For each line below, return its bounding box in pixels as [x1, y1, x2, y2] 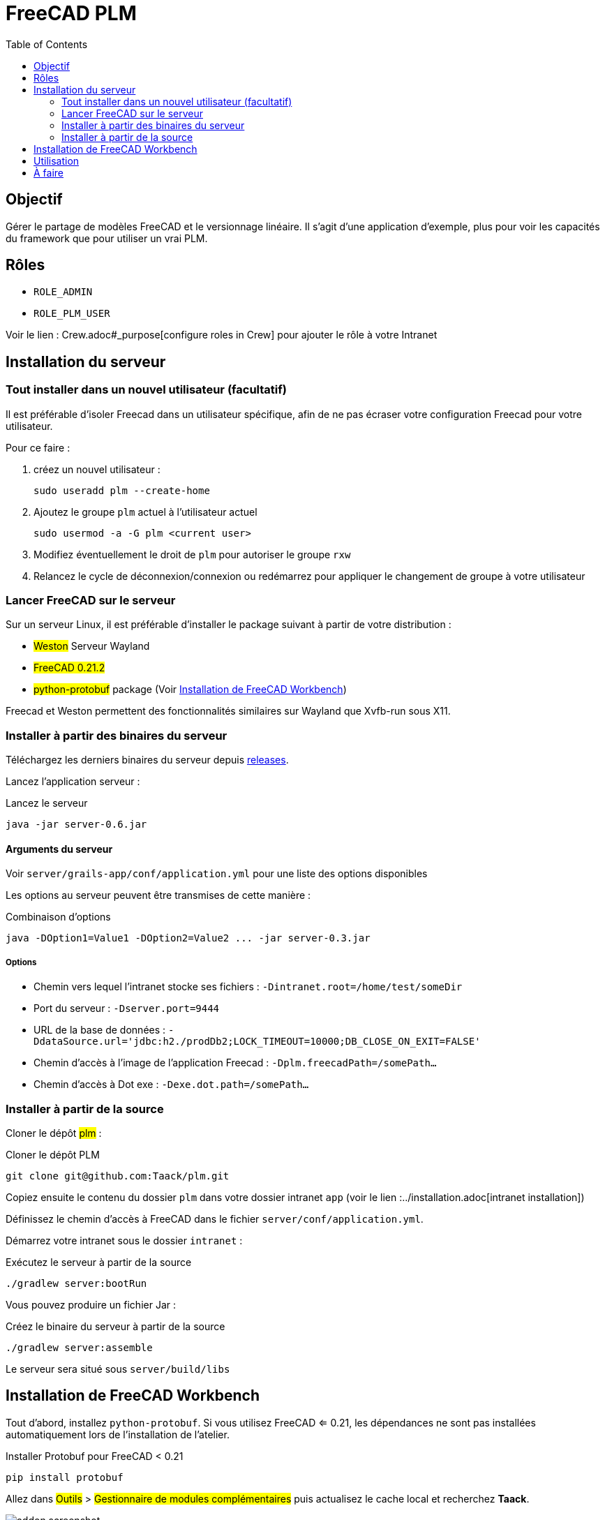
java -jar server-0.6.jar [6, 819, 147, 830]
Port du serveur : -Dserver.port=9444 [33, 1002, 220, 1015]
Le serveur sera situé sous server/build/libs [6, 1362, 230, 1375]
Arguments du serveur [6, 842, 113, 855]
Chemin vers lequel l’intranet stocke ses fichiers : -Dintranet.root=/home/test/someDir [33, 981, 463, 993]
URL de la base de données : [33, 1024, 166, 1036]
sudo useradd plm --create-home [33, 484, 210, 496]
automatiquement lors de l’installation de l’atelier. [6, 1428, 230, 1440]
